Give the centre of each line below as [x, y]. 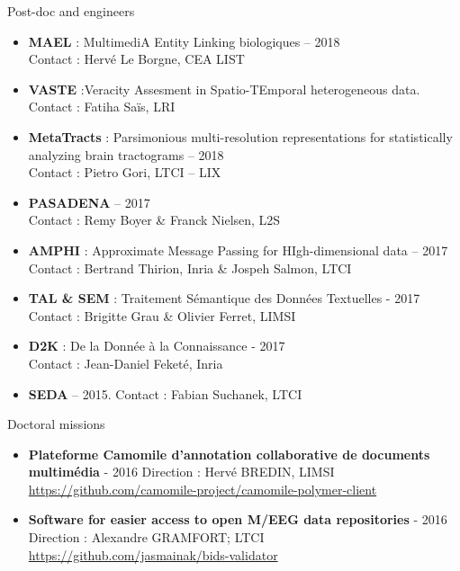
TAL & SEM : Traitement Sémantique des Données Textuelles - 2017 [224, 298]
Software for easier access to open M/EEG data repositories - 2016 [238, 519]
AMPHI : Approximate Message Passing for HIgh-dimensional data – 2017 [238, 250]
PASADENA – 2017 [89, 202]
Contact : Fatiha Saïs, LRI [102, 107]
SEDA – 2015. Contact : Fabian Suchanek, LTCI [165, 393]
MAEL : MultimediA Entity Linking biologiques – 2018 [184, 41]
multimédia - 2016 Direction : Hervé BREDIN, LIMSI [181, 472]
